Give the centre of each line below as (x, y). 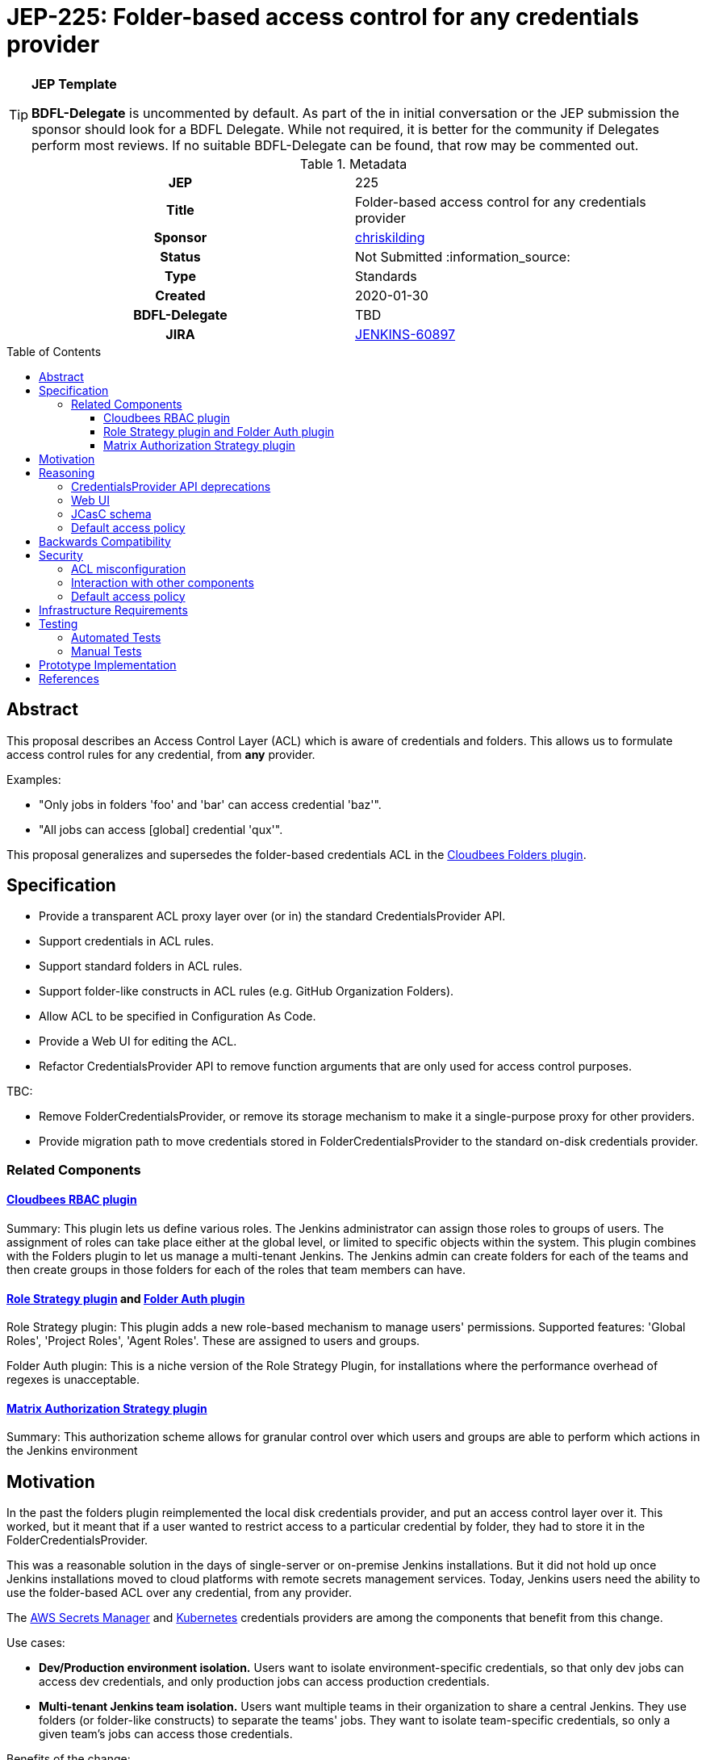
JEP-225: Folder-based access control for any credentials (323, 17)
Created (180, 295)
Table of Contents (54, 351)
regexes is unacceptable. (73, 1380)
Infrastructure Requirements (113, 610)
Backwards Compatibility (105, 541)
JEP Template (74, 84)
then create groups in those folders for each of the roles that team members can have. (236, 1270)
